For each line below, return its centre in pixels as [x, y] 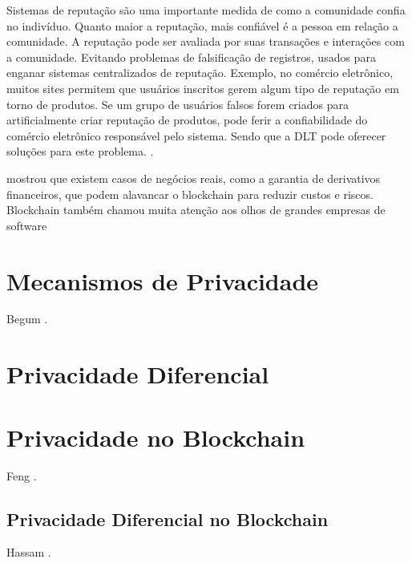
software [27, 225]
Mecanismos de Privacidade [163, 280]
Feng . [22, 475]
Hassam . [29, 552]
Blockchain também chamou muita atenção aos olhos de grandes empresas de [196, 210]
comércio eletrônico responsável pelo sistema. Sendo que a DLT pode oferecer [196, 135]
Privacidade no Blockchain [156, 437]
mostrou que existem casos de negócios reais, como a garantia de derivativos [194, 178]
